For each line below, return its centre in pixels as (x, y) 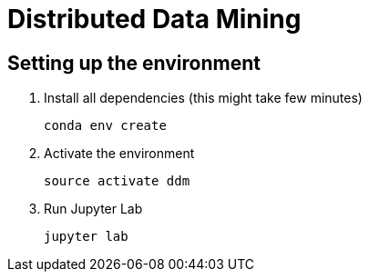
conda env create (105, 126)
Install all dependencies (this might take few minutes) (203, 98)
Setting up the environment (134, 63)
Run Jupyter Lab (93, 209)
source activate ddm (117, 181)
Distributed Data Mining (154, 19)
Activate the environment (119, 154)
